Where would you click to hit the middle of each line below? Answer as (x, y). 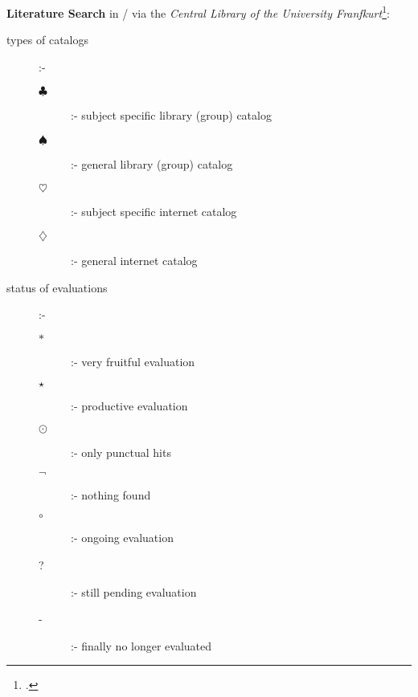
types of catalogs (48, 40)
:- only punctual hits (121, 452)
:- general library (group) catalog (152, 164)
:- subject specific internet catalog (154, 211)
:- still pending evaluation (134, 591)
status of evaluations (57, 287)
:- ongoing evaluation (122, 538)
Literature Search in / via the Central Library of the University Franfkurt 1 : (198, 12)
